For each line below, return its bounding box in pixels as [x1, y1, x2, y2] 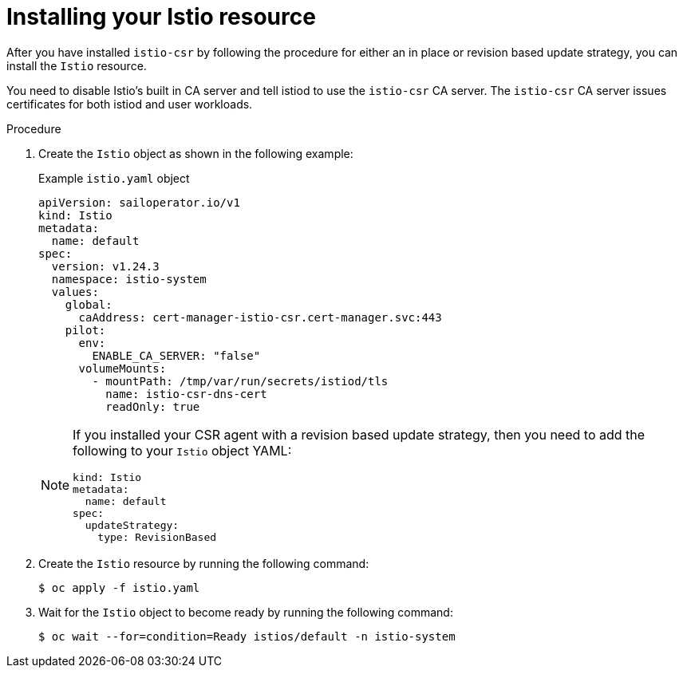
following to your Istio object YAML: [73, 442, 292, 459]
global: [65, 298, 113, 311]
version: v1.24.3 [51, 259, 160, 273]
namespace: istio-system [51, 272, 207, 286]
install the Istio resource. [6, 58, 147, 73]
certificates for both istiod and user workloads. [6, 97, 253, 111]
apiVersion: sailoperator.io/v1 [38, 195, 240, 209]
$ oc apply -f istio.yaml [38, 581, 200, 594]
